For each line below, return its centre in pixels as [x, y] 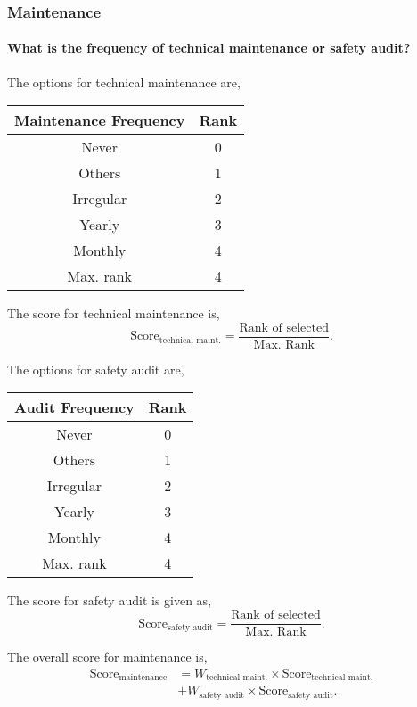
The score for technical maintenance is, [114, 313]
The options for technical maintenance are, [124, 82]
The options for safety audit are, [96, 369]
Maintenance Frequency [100, 120]
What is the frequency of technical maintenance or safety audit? [209, 48]
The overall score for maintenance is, [107, 657]
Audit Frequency [74, 407]
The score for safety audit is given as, [110, 600]
